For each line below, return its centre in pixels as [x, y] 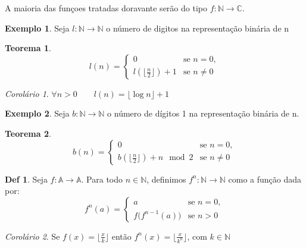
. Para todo [102, 179]
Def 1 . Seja [26, 179]
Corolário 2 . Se [32, 236]
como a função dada [265, 179]
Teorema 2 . [28, 133]
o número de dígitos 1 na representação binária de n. [203, 113]
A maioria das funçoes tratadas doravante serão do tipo [106, 8]
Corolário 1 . [27, 93]
